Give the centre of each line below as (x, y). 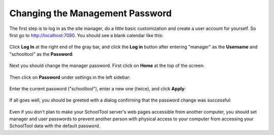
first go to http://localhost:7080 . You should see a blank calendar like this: (86, 35)
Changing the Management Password (91, 13)
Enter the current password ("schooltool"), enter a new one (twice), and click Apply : (98, 88)
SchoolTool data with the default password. (55, 126)
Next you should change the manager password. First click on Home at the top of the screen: (107, 65)
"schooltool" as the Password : (41, 54)
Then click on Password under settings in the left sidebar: (70, 77)
